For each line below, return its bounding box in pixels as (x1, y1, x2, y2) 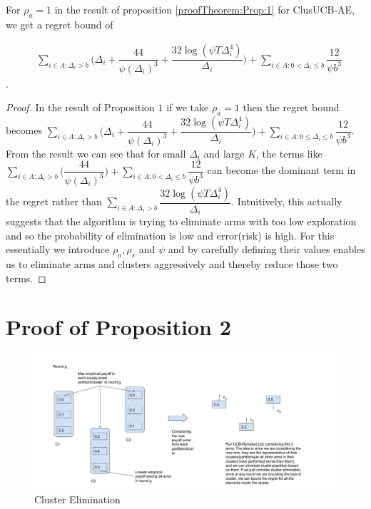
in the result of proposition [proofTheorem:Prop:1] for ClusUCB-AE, (54, 2, 355, 16)
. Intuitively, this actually (231, 194, 342, 208)
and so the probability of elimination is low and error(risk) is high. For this (6, 227, 335, 242)
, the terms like (256, 145, 322, 160)
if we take (166, 100, 209, 115)
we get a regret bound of (6, 16, 113, 31)
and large (203, 145, 245, 160)
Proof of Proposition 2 (6, 312, 231, 341)
